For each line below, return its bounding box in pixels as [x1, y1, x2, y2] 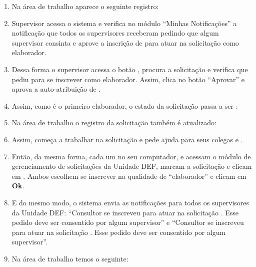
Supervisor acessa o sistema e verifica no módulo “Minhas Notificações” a [11, 18, 237, 28]
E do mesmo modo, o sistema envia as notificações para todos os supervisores [11, 197, 249, 207]
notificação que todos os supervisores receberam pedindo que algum [11, 28, 219, 38]
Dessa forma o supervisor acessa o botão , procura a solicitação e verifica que [11, 64, 248, 74]
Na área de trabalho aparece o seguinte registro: [11, 1, 159, 11]
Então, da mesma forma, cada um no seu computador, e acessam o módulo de [11, 151, 251, 161]
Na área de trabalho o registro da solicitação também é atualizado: [11, 117, 216, 128]
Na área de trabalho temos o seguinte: [11, 253, 128, 263]
